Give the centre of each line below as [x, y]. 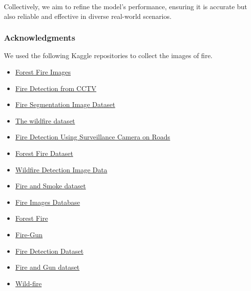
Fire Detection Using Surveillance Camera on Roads [93, 137]
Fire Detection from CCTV [56, 88]
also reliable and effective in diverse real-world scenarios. [88, 16]
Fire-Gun [29, 234]
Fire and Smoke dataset [51, 186]
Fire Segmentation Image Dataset [65, 104]
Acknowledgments [40, 38]
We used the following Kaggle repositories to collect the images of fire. [108, 55]
